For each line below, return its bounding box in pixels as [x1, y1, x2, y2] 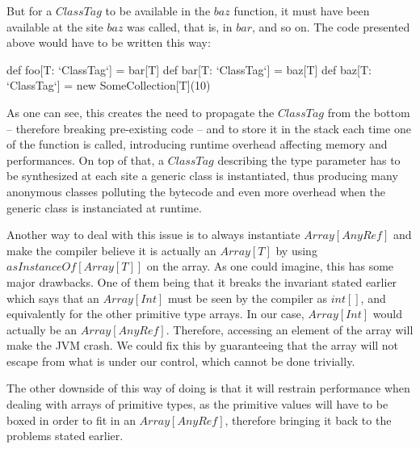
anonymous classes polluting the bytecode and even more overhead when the [6, 183, 385, 199]
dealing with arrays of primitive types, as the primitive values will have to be [6, 396, 388, 413]
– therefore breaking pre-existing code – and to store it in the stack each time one [6, 120, 411, 136]
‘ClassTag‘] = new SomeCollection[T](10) [6, 77, 211, 94]
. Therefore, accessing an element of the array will [166, 321, 414, 338]
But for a [6, 2, 52, 19]
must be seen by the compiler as [167, 289, 327, 306]
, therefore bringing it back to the [225, 411, 392, 428]
